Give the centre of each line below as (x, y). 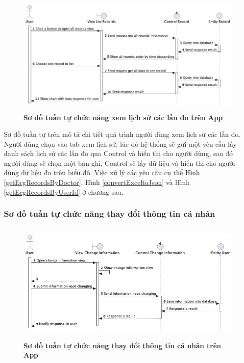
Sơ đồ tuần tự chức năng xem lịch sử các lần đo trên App (123, 117)
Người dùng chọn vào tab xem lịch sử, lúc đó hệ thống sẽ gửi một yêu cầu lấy (120, 143)
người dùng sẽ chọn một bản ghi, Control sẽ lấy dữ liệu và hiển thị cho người (120, 163)
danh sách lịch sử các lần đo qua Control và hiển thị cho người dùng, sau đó (118, 153)
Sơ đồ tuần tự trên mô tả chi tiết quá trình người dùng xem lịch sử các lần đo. (122, 134)
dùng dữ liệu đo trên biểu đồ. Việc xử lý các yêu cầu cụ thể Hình (102, 172)
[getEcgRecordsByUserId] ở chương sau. (64, 192)
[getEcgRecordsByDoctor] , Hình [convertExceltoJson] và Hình (97, 182)
